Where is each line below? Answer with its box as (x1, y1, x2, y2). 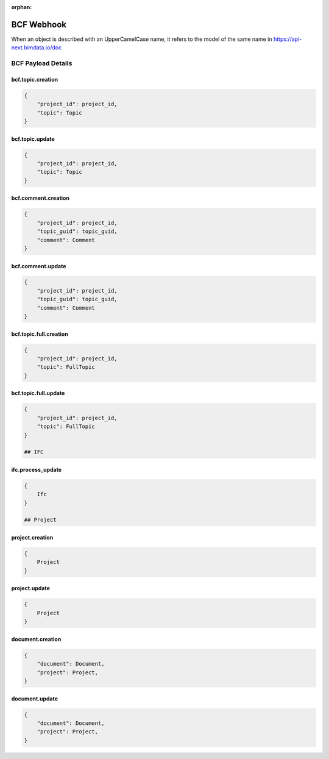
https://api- (273, 35, 302, 43)
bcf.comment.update (11, 262, 66, 269)
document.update (11, 695, 58, 702)
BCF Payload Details (11, 59, 73, 68)
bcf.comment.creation (11, 194, 70, 202)
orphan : (11, 4, 32, 10)
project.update (11, 585, 50, 592)
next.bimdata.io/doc (11, 44, 62, 51)
